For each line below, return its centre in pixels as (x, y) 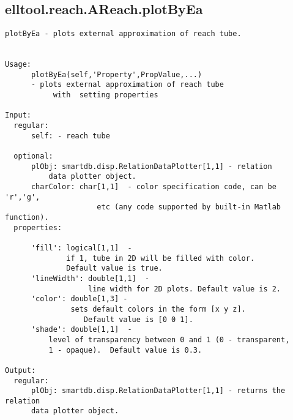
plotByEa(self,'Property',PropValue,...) (117, 74)
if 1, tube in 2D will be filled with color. (161, 258)
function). (27, 218)
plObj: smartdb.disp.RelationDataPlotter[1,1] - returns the (158, 391)
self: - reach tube (70, 136)
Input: (18, 115)
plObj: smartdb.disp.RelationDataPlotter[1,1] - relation (151, 166)
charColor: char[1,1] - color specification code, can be (154, 187)
